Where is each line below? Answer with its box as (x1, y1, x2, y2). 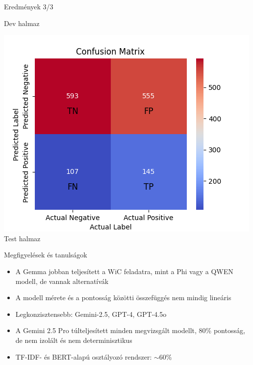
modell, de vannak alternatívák (15, 276, 109, 286)
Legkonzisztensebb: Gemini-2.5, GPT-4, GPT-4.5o (15, 309, 167, 319)
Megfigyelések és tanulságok (4, 250, 87, 260)
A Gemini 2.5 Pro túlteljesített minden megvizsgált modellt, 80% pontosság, (15, 325, 245, 336)
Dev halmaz (4, 18, 40, 28)
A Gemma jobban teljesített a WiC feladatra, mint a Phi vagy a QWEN (15, 266, 233, 276)
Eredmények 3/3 (4, 1, 53, 11)
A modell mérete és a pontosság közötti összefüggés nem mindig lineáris (15, 292, 231, 303)
